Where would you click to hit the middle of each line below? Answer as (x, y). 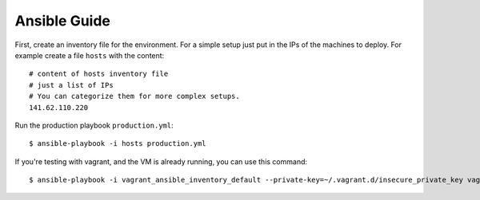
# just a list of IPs (71, 85)
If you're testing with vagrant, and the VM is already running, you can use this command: (161, 161)
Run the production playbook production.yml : (94, 125)
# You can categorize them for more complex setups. (134, 96)
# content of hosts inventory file (99, 74)
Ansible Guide (63, 21)
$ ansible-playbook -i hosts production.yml (118, 144)
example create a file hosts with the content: (90, 55)
